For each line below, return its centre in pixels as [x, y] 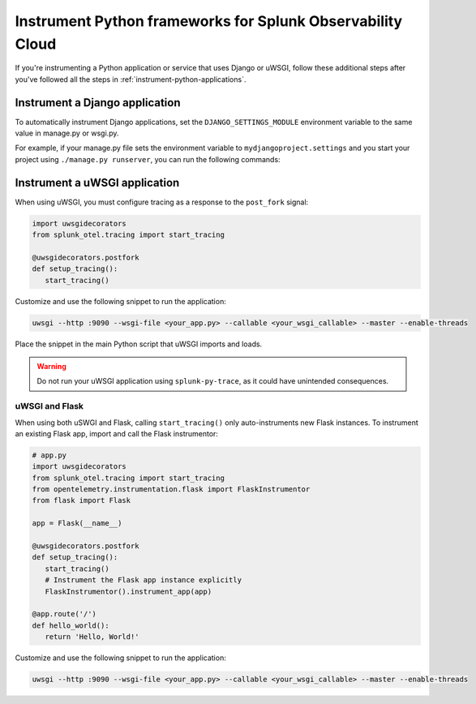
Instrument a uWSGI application [97, 182]
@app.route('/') [64, 614]
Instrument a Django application [98, 103]
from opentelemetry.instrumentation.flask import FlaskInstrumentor [171, 489]
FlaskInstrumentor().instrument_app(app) [129, 591]
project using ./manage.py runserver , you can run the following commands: [148, 159]
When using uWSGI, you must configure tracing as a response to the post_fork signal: [162, 202]
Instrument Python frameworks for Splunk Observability [209, 21]
